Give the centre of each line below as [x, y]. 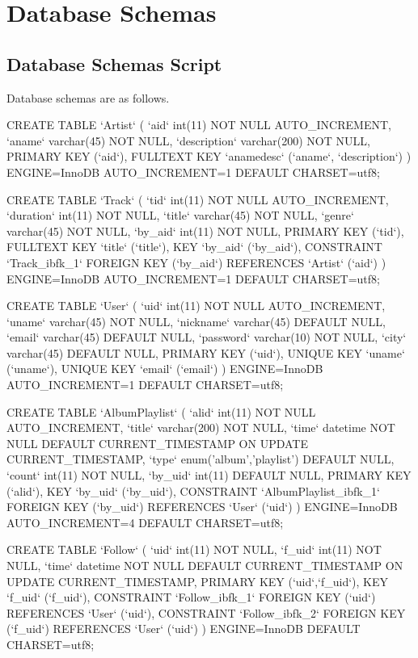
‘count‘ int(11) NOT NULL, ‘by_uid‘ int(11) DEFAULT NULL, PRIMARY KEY [209, 475]
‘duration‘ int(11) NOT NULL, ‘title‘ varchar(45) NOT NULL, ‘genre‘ [180, 215]
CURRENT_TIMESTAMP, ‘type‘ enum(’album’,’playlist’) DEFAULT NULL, [201, 459]
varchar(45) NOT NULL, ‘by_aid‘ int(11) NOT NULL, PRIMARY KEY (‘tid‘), [205, 231]
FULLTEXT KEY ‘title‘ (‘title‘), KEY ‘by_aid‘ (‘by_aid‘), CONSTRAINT [194, 247]
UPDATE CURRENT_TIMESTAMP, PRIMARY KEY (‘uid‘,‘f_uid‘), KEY [198, 581]
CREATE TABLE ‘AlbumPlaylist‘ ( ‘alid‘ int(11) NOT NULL [161, 411]
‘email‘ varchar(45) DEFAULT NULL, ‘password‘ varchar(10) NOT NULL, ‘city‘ [207, 337]
